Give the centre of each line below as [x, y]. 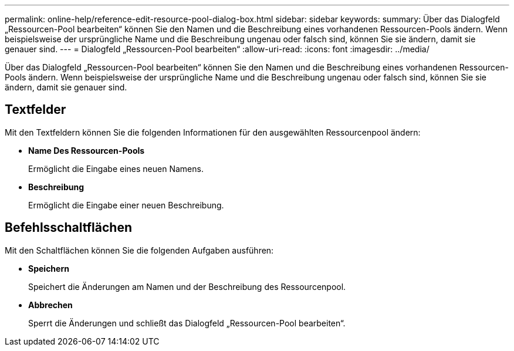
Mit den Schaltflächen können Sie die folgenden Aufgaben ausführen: [139, 250]
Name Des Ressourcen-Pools [87, 150]
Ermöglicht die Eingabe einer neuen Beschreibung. [126, 205]
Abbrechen [50, 305]
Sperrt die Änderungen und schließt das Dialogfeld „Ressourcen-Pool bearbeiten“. [187, 323]
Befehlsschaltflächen [68, 228]
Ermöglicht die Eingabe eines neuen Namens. [116, 168]
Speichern [49, 268]
